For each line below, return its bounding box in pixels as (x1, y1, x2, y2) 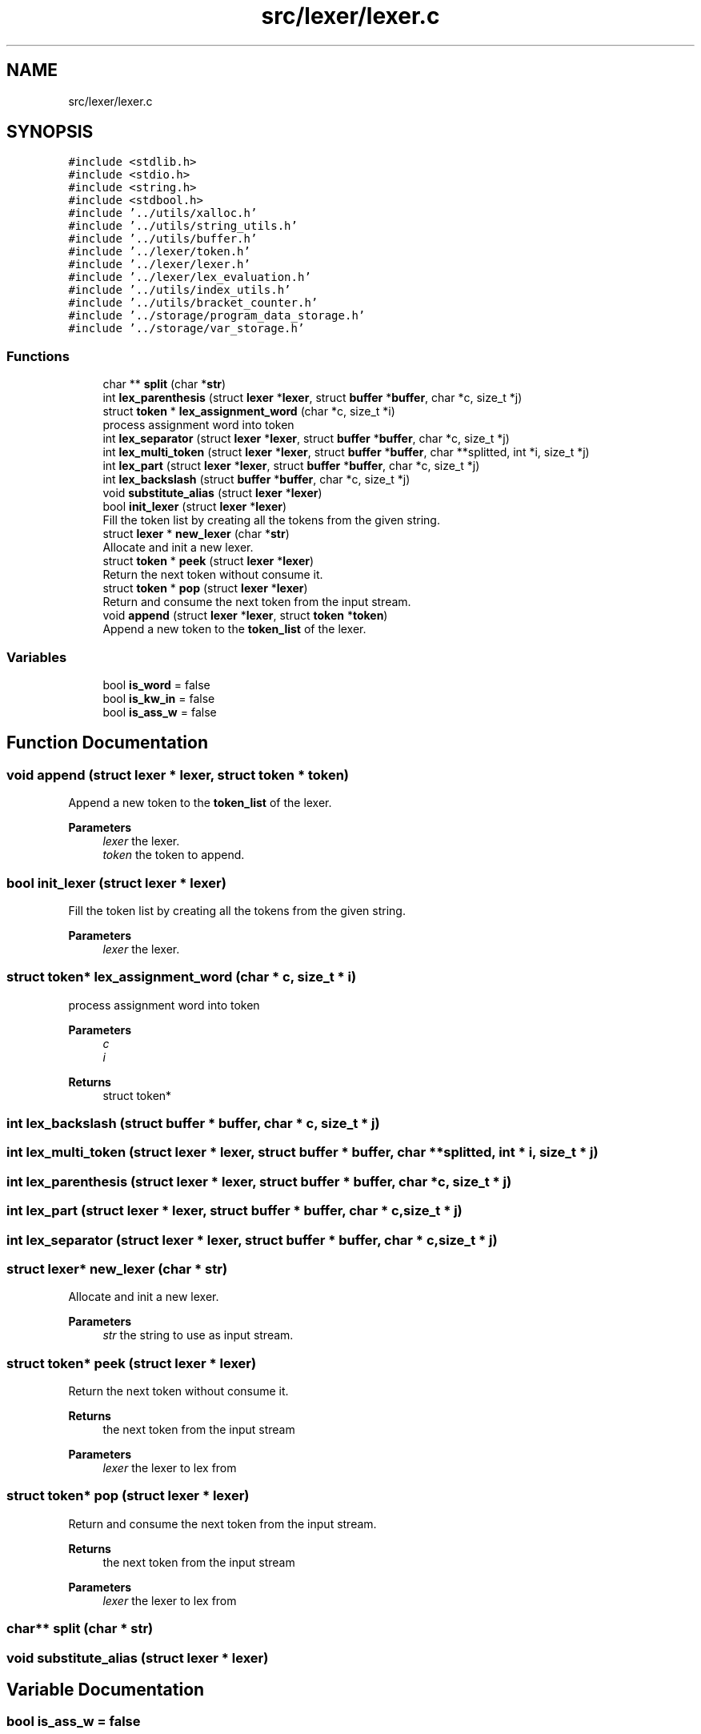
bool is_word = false (102, 677, 210, 692)
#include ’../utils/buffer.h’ (68, 232, 258, 246)
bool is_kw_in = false (102, 691, 215, 705)
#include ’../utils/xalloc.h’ (68, 207, 258, 220)
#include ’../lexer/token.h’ (68, 245, 250, 259)
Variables (6, 648, 67, 665)
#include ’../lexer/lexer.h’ (68, 258, 250, 271)
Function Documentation (6, 733, 208, 753)
